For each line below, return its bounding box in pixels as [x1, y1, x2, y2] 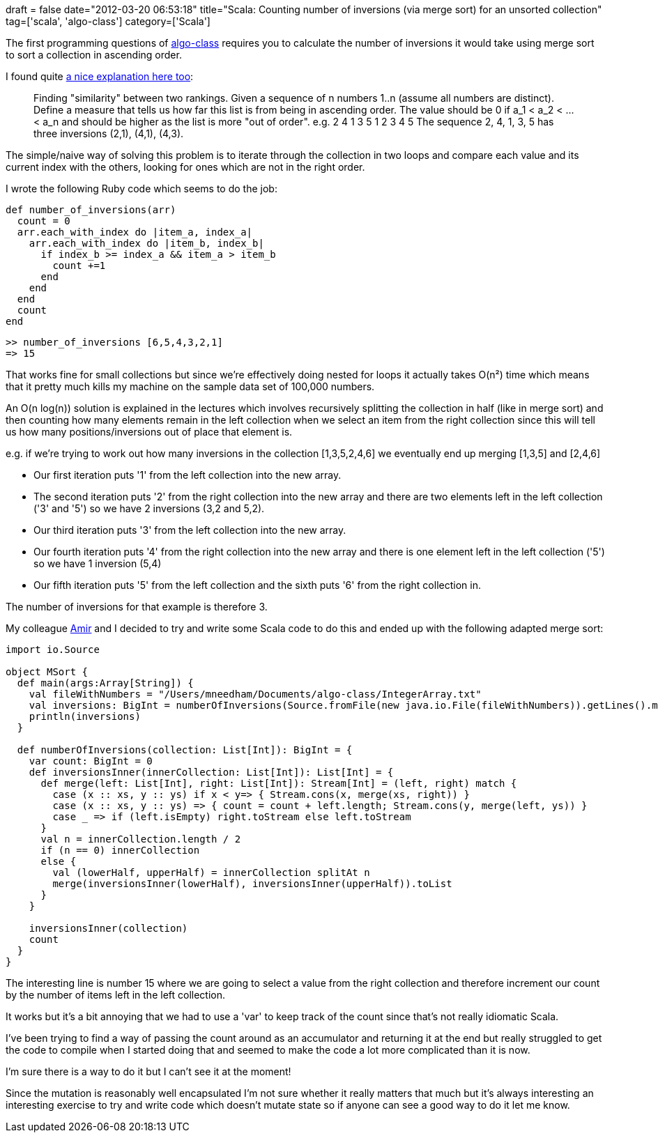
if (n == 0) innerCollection [40, 845, 200, 856]
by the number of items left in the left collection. [6, 989, 226, 1001]
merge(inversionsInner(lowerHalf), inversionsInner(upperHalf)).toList [52, 878, 452, 889]
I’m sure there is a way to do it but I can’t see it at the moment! [6, 1066, 291, 1077]
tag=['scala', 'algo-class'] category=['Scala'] [6, 15, 211, 27]
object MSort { [6, 666, 89, 677]
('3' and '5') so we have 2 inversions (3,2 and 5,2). [33, 502, 265, 514]
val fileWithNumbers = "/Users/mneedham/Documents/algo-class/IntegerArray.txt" [29, 689, 482, 700]
